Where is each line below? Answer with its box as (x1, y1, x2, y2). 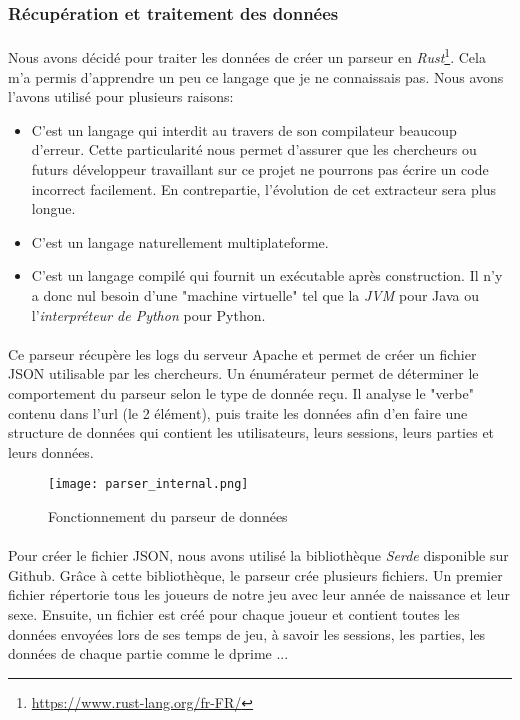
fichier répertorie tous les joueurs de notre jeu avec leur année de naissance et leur (8, 584, 510, 605)
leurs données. (8, 441, 94, 462)
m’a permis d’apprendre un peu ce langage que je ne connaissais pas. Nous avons (8, 66, 504, 87)
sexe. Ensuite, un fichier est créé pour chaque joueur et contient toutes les (8, 604, 460, 624)
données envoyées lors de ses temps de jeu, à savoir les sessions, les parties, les (8, 623, 486, 644)
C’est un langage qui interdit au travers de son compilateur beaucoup (31, 119, 457, 140)
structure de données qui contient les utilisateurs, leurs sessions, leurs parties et (8, 422, 495, 443)
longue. (31, 198, 76, 219)
